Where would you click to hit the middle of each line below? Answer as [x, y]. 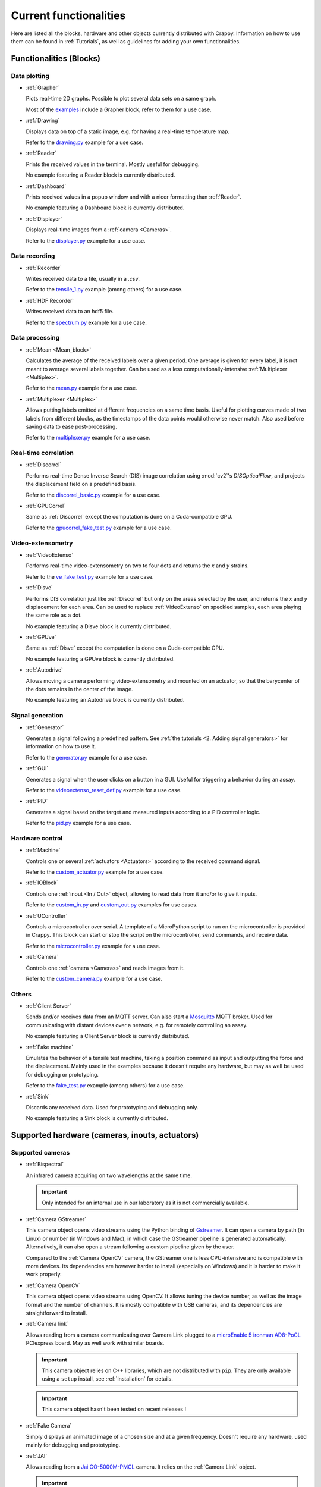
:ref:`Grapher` [43, 88]
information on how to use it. [61, 746]
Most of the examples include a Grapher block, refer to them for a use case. [119, 109]
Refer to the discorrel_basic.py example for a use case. [93, 495]
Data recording [33, 256]
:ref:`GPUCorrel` [45, 506]
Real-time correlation [43, 453]
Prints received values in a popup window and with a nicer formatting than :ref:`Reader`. [134, 197]
